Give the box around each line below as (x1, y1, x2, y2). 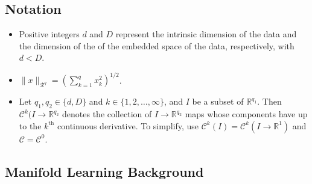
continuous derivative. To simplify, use (57, 119, 199, 132)
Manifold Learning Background (5, 162, 204, 180)
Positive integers (19, 28, 80, 40)
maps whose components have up (185, 108, 308, 120)
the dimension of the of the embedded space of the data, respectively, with (19, 39, 294, 52)
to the (19, 119, 42, 132)
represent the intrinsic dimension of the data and (115, 28, 297, 40)
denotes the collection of (62, 108, 152, 120)
